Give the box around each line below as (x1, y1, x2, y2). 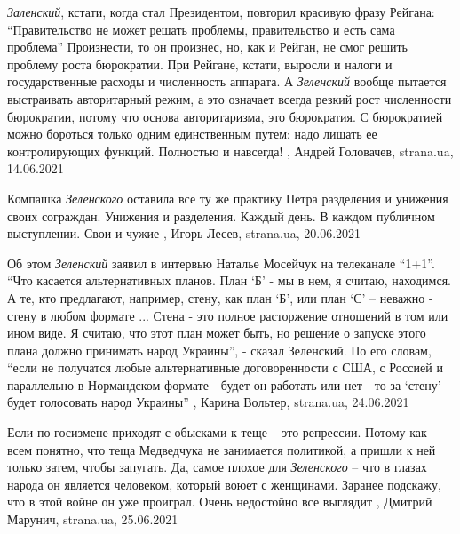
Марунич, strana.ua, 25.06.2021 (7, 510, 178, 529)
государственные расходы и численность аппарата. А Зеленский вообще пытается (7, 72, 447, 91)
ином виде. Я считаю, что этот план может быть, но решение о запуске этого (7, 323, 426, 342)
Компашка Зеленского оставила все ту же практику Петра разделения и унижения (7, 188, 448, 207)
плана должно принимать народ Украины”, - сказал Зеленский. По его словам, (7, 340, 432, 359)
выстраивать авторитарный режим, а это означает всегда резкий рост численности (7, 89, 452, 108)
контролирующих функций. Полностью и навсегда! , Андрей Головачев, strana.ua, (7, 141, 454, 160)
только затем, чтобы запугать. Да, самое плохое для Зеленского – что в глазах (7, 458, 427, 476)
